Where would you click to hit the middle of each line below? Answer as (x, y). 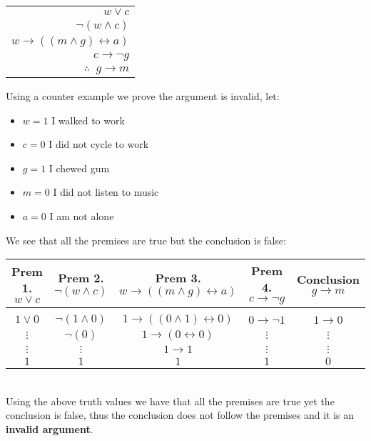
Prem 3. (178, 278)
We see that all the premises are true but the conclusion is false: (146, 240)
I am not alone (82, 215)
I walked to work (88, 120)
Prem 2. (81, 278)
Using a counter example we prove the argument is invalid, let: (143, 96)
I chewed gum (79, 168)
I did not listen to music (106, 192)
